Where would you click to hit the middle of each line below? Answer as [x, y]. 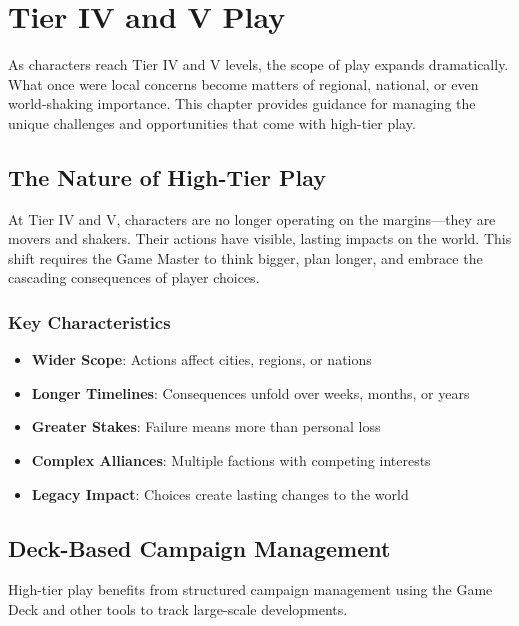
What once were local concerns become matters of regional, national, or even [243, 83]
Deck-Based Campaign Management [199, 547]
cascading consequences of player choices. [134, 277]
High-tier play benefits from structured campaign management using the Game [250, 589]
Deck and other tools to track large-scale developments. [178, 609]
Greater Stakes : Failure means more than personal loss [206, 426]
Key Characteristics [89, 322]
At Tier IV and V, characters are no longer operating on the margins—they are [252, 218]
